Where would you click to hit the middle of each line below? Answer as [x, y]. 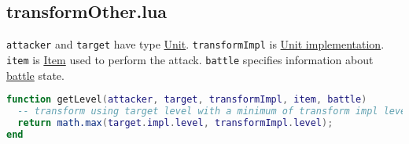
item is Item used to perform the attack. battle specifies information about [190, 59]
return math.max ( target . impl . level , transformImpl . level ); [175, 122]
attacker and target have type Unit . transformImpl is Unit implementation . [195, 44]
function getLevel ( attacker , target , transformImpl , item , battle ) [187, 100]
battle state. [35, 75]
